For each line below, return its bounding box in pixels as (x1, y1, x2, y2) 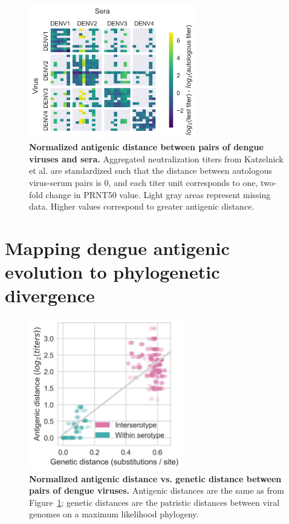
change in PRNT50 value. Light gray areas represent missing (45, 188, 271, 201)
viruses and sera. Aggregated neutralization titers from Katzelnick (29, 152, 284, 165)
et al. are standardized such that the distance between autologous (29, 164, 272, 177)
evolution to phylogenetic (5, 259, 220, 284)
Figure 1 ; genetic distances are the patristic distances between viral (29, 496, 280, 508)
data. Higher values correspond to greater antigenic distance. (29, 200, 255, 213)
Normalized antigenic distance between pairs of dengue (29, 141, 264, 153)
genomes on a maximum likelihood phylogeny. (29, 508, 199, 520)
